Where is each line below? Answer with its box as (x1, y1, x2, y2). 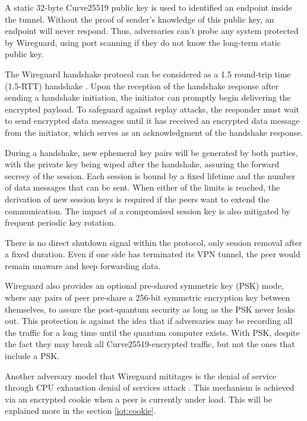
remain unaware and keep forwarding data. (5, 259, 161, 272)
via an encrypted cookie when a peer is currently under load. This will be (5, 392, 272, 405)
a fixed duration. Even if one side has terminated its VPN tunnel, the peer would (5, 248, 300, 260)
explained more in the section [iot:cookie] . (5, 404, 156, 417)
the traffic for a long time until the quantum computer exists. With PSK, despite (5, 326, 300, 338)
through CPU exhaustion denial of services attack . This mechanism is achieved (5, 381, 295, 394)
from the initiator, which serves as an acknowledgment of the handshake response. (5, 126, 303, 138)
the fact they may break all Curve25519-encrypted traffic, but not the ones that (5, 338, 295, 350)
